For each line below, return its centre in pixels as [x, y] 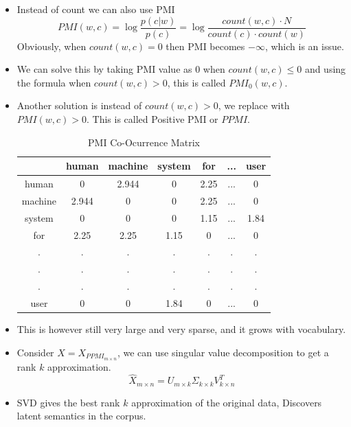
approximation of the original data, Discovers [227, 402]
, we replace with [254, 105]
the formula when [54, 82]
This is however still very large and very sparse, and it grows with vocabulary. [181, 329]
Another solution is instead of [79, 105]
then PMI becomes [205, 46]
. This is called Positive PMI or [152, 119]
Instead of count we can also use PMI [96, 9]
